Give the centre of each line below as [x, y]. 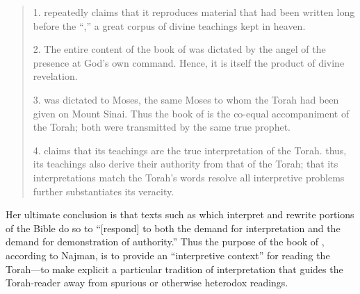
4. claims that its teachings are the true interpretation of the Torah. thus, [190, 150]
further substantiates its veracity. [104, 191]
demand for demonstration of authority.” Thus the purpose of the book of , [165, 242]
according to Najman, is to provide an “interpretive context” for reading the [168, 255]
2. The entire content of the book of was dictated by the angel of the [179, 49]
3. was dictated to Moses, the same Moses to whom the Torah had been [186, 99]
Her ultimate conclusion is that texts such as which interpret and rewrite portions [180, 214]
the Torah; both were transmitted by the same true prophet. [162, 127]
